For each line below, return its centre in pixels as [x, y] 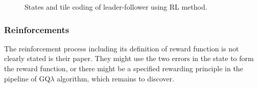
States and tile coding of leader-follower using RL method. [116, 7]
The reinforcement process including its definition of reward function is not [122, 48]
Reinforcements [37, 29]
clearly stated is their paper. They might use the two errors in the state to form [129, 58]
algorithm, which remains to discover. [115, 78]
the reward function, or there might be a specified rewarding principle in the [124, 68]
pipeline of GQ [27, 78]
